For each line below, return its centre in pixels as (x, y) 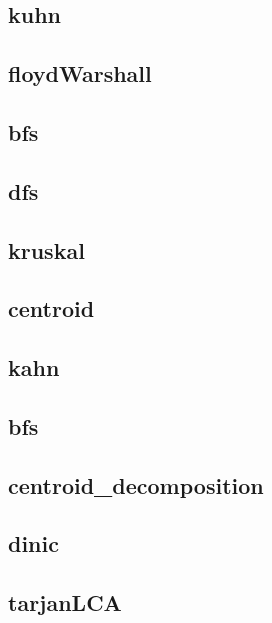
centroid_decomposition (136, 484)
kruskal (46, 249)
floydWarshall (80, 73)
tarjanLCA (65, 602)
